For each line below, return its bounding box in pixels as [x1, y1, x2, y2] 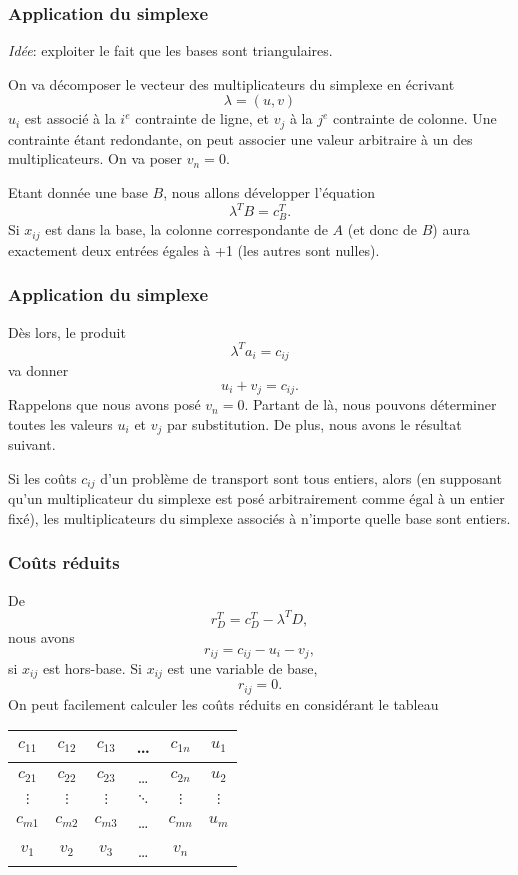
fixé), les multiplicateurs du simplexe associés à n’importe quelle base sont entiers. [8, 507, 511, 528]
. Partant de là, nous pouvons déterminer [244, 394, 497, 415]
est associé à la [24, 108, 116, 129]
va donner [8, 360, 69, 381]
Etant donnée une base [8, 182, 148, 203]
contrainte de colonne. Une [332, 108, 497, 129]
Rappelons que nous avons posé [8, 394, 201, 415]
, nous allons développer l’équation [163, 182, 375, 203]
